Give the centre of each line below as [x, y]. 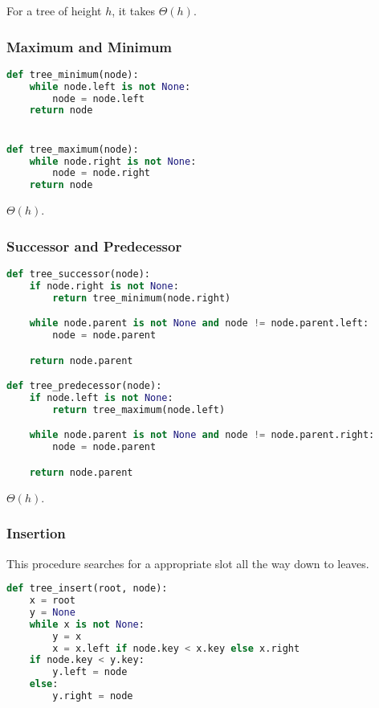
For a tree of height [54, 10]
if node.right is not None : [104, 286]
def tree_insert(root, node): [87, 589]
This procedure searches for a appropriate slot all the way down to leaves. [188, 563]
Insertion [36, 533]
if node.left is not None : [101, 398]
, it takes [133, 10]
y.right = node [93, 696]
